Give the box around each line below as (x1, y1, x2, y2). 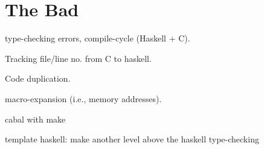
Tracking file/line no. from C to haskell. (5, 52, 152, 64)
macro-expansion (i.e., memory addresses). (5, 92, 162, 105)
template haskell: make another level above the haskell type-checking (5, 133, 259, 145)
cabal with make (5, 112, 66, 125)
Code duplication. (5, 72, 71, 85)
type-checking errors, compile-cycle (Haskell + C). (5, 32, 190, 44)
